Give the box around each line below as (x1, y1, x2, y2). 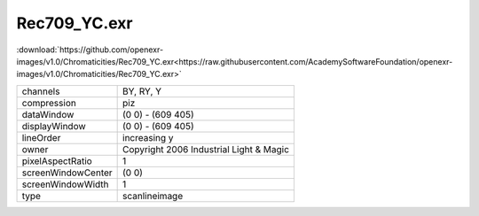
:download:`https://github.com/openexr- (16, 44, 164, 55)
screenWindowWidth (21, 178, 110, 190)
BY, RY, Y (122, 85, 162, 97)
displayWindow (21, 120, 86, 132)
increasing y (122, 131, 174, 143)
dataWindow (21, 108, 75, 120)
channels (21, 85, 60, 97)
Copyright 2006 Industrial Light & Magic (122, 143, 290, 155)
